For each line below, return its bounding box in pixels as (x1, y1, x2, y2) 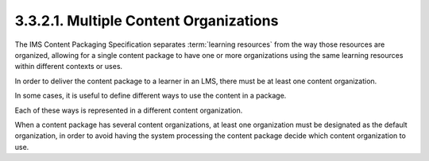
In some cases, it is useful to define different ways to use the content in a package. (14, 91, 287, 101)
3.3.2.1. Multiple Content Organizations (14, 12, 279, 29)
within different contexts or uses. (14, 62, 123, 71)
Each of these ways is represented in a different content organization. (14, 105, 243, 115)
